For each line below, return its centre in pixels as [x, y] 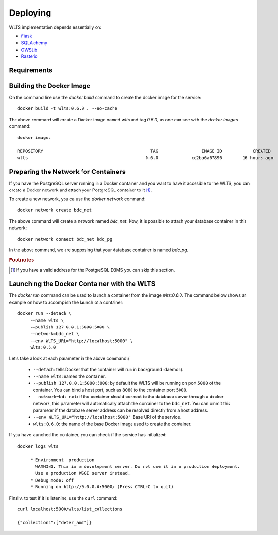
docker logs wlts [38, 446]
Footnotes [22, 260]
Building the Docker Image [50, 86]
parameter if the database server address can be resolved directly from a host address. [121, 410]
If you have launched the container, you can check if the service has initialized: [88, 435]
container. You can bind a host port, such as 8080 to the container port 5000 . [110, 390]
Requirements [31, 70]
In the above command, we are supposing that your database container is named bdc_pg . [99, 250]
